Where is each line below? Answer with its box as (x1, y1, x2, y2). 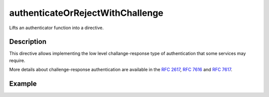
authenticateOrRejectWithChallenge (9, 7, 164, 18)
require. (9, 57, 25, 63)
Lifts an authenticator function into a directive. (9, 25, 104, 31)
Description (9, 38, 47, 46)
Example (9, 80, 37, 88)
